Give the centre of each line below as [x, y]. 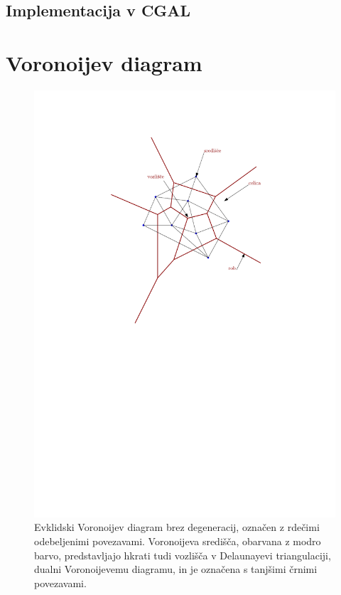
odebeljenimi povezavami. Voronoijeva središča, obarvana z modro [178, 541]
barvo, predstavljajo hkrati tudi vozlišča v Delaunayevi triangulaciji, [183, 555]
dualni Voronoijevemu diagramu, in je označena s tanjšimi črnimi [176, 569]
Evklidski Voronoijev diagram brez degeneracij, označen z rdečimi [177, 527]
